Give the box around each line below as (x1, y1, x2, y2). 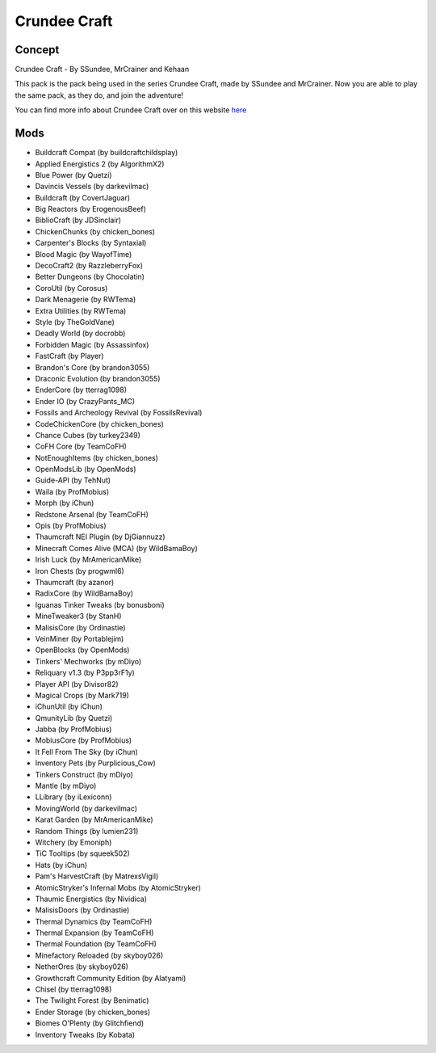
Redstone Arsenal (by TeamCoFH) (35, 509, 149, 519)
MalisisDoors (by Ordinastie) (35, 905, 130, 915)
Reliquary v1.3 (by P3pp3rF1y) (35, 668, 135, 678)
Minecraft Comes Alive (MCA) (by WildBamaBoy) (35, 543, 198, 553)
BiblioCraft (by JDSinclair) (35, 215, 121, 225)
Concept (15, 43, 60, 57)
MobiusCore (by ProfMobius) (35, 735, 132, 745)
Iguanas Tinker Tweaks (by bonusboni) (35, 600, 165, 609)
